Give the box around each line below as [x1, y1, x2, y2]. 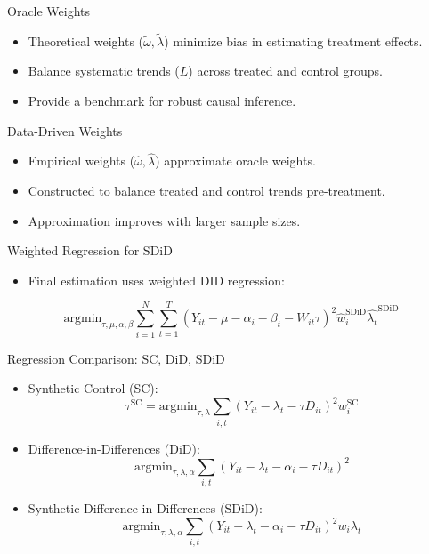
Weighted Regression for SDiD [7, 241, 173, 260]
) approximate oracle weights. [155, 151, 316, 170]
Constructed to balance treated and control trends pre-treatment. [28, 181, 385, 199]
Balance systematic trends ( [28, 61, 180, 80]
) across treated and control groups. [188, 61, 383, 80]
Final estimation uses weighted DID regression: [28, 270, 285, 289]
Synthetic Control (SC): [28, 379, 158, 397]
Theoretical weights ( [28, 31, 144, 50]
